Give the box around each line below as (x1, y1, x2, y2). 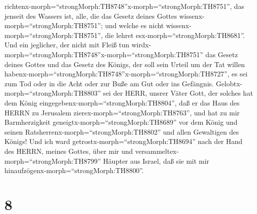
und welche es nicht (105, 20, 164, 31)
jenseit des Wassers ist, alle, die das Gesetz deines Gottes (4, 10, 177, 21)
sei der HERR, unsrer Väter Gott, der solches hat (103, 88, 253, 98)
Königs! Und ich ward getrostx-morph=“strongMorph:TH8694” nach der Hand (4, 136, 243, 146)
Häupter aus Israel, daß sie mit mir (103, 155, 210, 166)
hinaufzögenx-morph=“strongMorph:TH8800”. (4, 165, 144, 176)
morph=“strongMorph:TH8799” (4, 155, 101, 166)
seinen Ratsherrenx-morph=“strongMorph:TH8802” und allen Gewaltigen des (4, 126, 239, 137)
